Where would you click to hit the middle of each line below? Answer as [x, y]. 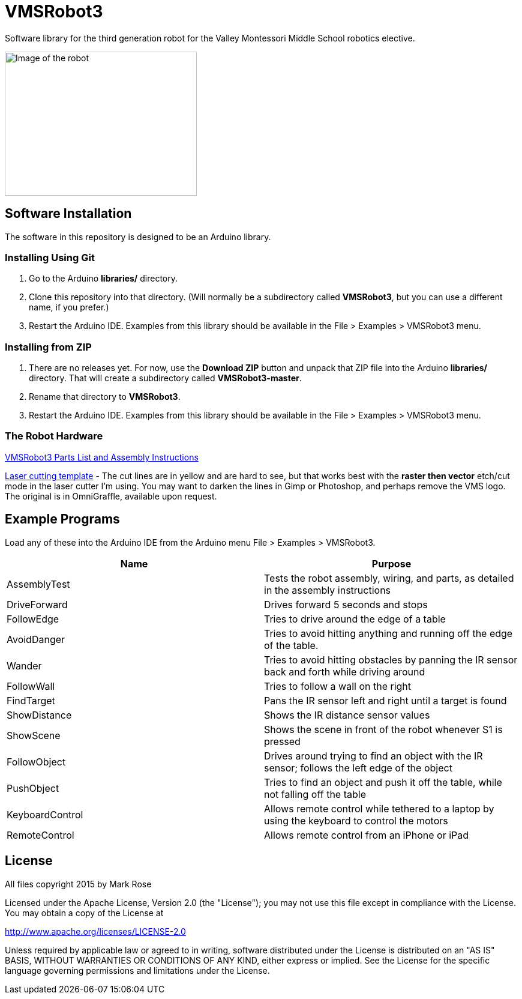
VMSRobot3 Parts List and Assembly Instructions [102, 457]
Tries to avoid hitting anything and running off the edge [388, 633]
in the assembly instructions [328, 590]
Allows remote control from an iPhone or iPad [367, 835]
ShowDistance [39, 715]
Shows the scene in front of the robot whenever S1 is [383, 729]
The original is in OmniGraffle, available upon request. [111, 496]
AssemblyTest [38, 584]
